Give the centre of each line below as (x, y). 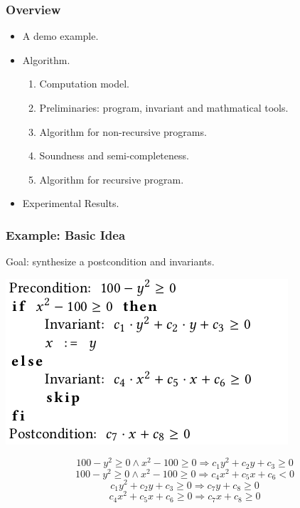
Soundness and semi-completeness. (114, 155)
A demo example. (60, 36)
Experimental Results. (71, 203)
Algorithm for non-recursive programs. (123, 131)
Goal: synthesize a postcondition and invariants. (110, 261)
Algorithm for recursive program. (112, 179)
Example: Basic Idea (66, 234)
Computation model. (84, 84)
